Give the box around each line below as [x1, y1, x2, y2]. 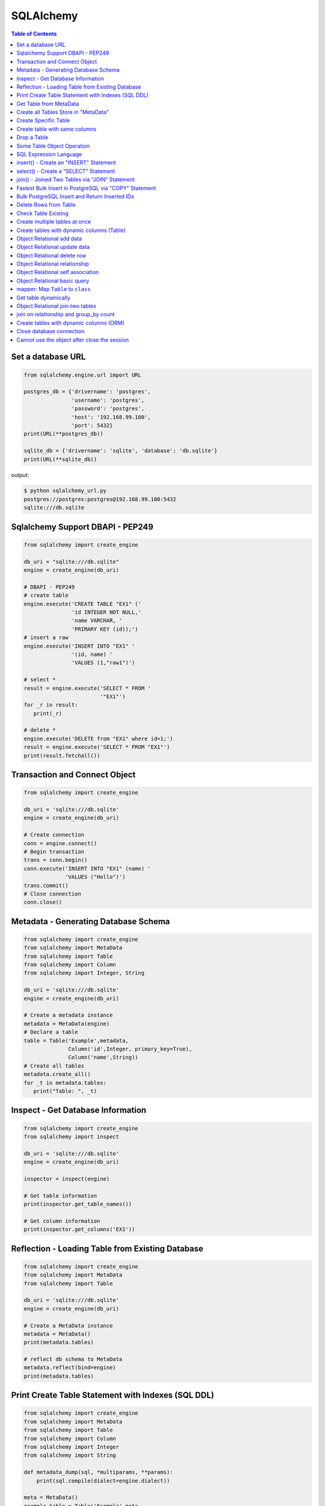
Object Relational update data [16, 243, 90, 251]
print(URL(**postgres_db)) [23, 431, 104, 437]
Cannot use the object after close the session [16, 336, 129, 343]
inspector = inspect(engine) [23, 1175, 110, 1182]
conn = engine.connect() [23, 840, 97, 846]
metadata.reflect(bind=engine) [23, 1364, 117, 1371]
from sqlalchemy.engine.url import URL [23, 371, 141, 378]
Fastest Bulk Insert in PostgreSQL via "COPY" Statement [16, 184, 156, 192]
